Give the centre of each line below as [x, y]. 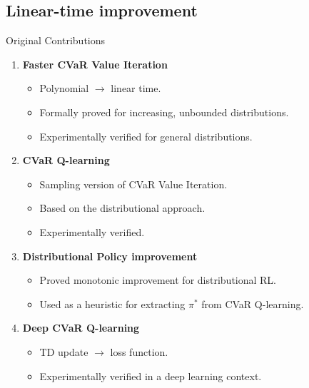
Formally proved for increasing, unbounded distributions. [164, 112]
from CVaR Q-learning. [253, 303]
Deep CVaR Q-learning [81, 328]
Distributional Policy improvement [110, 256]
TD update [64, 351]
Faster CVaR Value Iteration [95, 64]
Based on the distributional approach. [122, 208]
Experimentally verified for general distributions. [146, 136]
